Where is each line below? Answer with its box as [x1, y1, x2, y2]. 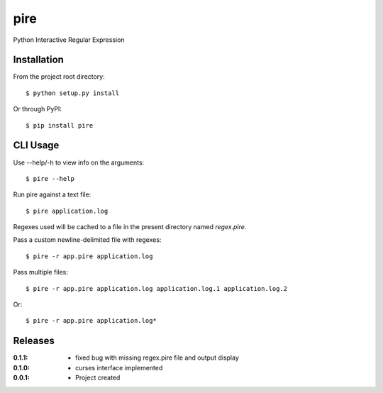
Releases [13, 335, 55, 347]
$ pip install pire [26, 121, 94, 129]
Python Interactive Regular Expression [13, 35, 125, 44]
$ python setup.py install [26, 89, 120, 97]
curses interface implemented [75, 363, 163, 372]
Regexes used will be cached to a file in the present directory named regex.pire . [13, 223, 247, 231]
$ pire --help [26, 175, 74, 182]
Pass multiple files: [13, 268, 69, 277]
